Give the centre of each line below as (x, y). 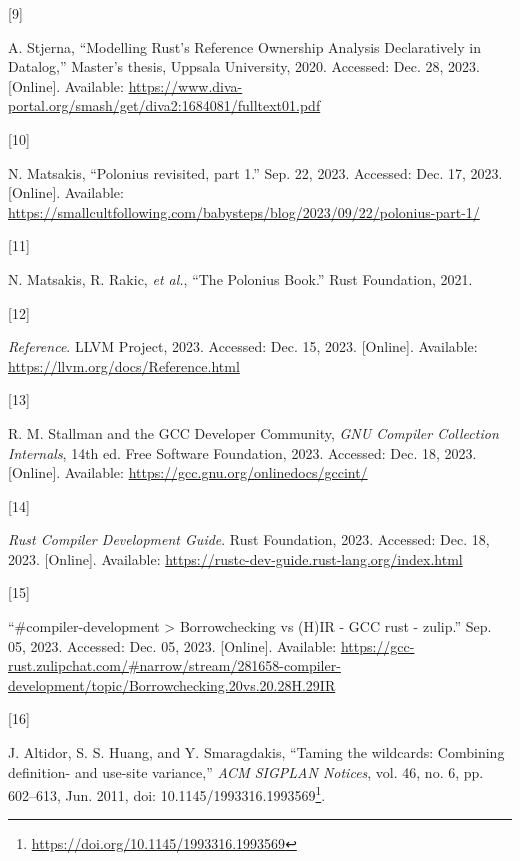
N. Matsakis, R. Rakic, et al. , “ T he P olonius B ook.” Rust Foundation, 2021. (240, 278)
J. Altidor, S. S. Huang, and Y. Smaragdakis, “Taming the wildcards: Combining (256, 752)
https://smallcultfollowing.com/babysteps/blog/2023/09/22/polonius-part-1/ (244, 211)
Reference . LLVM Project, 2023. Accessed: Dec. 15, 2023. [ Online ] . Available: (243, 346)
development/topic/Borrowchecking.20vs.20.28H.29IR (172, 684)
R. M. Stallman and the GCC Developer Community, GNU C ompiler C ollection (253, 432)
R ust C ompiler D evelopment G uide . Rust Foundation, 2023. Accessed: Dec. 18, (249, 539)
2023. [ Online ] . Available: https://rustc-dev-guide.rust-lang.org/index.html (235, 558)
